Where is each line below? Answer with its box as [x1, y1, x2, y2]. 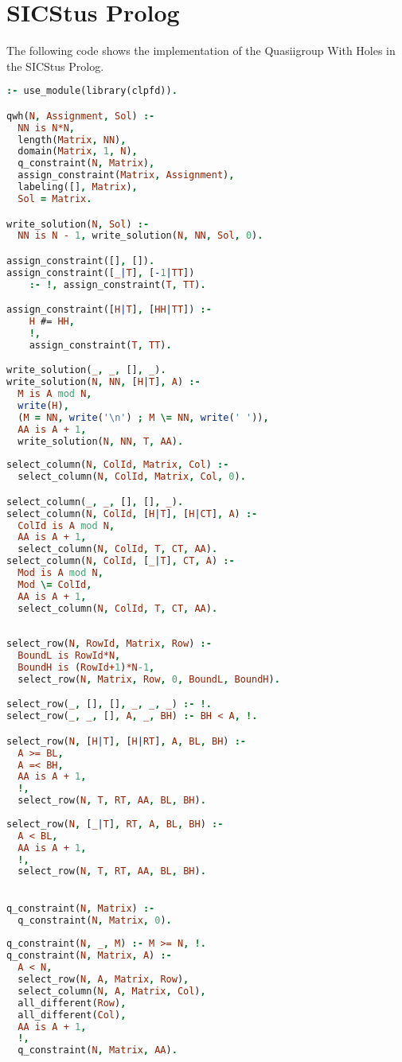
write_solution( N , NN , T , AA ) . [18, 435, 184, 447]
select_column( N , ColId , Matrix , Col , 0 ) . [18, 471, 246, 483]
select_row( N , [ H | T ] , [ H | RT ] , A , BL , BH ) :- [6, 735, 246, 747]
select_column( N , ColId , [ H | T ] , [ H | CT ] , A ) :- [6, 508, 258, 519]
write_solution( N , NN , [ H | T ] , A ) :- [6, 376, 201, 388]
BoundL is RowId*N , [18, 650, 121, 662]
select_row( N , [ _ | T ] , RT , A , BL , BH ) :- [6, 818, 224, 830]
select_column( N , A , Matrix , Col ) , [18, 985, 206, 997]
